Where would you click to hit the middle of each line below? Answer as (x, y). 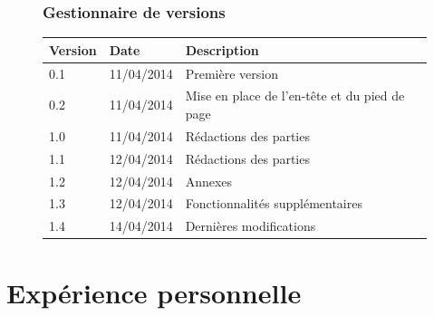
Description (222, 49)
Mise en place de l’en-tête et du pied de (295, 96)
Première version (231, 73)
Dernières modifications (251, 226)
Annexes (209, 181)
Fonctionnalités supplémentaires (274, 203)
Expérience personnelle (154, 292)
